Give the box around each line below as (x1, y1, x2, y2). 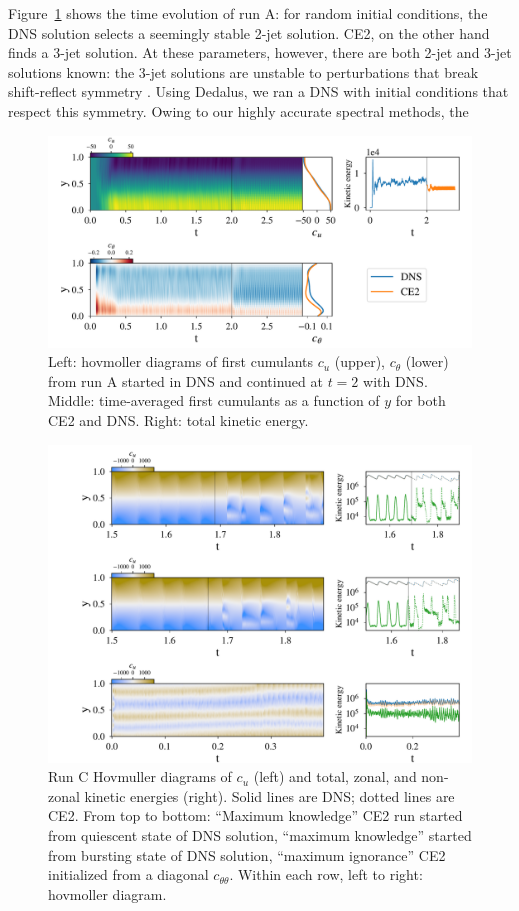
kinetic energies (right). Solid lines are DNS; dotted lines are (84, 785, 455, 806)
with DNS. (363, 370, 428, 391)
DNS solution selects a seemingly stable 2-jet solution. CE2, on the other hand (8, 22, 490, 43)
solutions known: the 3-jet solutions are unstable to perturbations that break (8, 61, 479, 82)
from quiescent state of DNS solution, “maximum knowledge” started (48, 824, 472, 845)
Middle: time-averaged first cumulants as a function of (48, 390, 380, 411)
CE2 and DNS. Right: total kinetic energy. (48, 409, 309, 430)
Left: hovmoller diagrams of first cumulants (48, 351, 313, 372)
